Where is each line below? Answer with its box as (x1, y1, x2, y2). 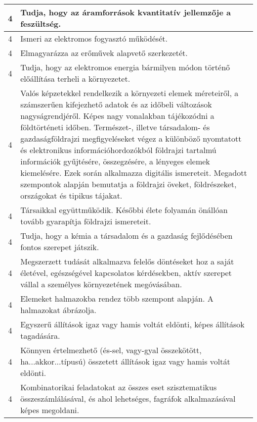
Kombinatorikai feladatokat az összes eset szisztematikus (20, 381, 217, 393)
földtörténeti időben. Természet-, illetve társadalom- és (20, 121, 210, 133)
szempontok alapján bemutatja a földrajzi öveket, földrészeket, (20, 178, 237, 190)
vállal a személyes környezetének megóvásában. (20, 278, 182, 290)
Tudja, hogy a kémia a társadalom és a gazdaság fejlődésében (20, 230, 233, 241)
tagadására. (20, 330, 60, 341)
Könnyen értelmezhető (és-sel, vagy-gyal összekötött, (20, 344, 202, 356)
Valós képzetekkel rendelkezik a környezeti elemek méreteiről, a (20, 87, 239, 99)
